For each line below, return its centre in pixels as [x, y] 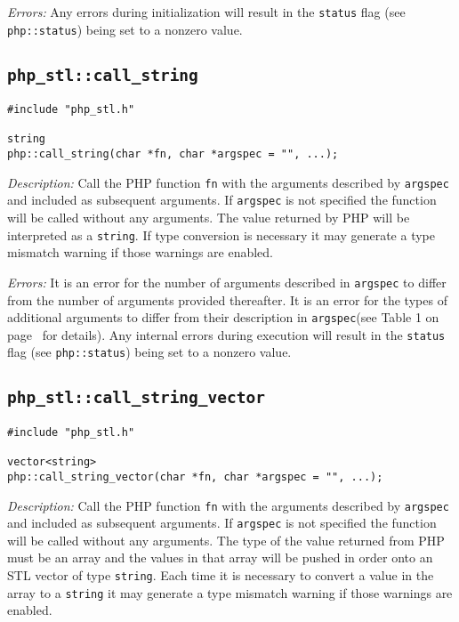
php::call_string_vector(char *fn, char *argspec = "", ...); [195, 477]
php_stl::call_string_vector [137, 398]
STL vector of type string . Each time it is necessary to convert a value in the [221, 575]
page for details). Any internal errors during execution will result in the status [226, 334]
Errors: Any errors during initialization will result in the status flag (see [206, 12]
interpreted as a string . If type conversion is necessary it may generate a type [221, 234]
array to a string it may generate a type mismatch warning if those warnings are [230, 592]
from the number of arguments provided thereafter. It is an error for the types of [227, 299]
